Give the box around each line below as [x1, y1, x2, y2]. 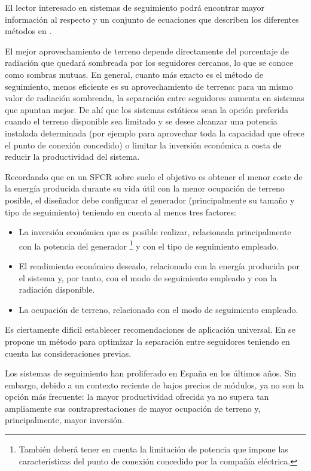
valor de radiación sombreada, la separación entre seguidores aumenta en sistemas [5, 92, 304, 104]
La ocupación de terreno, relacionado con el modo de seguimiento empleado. [19, 303, 298, 315]
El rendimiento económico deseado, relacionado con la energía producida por [19, 259, 300, 272]
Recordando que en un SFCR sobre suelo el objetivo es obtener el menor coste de [5, 170, 303, 183]
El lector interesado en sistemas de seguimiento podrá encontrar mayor [5, 1, 264, 13]
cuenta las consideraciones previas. [5, 347, 132, 359]
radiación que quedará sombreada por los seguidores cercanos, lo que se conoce [5, 56, 294, 69]
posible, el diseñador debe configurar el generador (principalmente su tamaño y [5, 193, 295, 206]
